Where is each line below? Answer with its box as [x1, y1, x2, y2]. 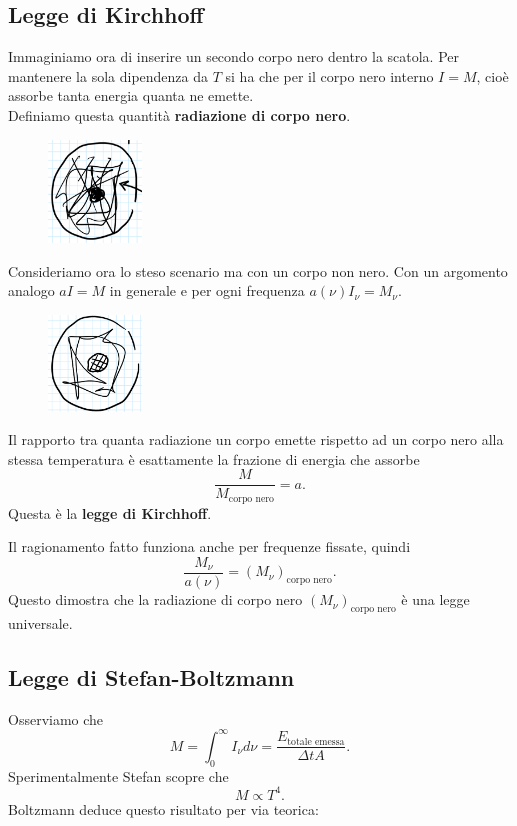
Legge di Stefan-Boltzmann [8, 661, 295, 692]
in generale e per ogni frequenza [109, 280, 305, 301]
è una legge [401, 589, 470, 610]
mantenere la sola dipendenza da [8, 65, 209, 86]
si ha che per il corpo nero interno [225, 65, 434, 86]
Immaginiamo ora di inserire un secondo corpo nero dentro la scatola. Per [8, 46, 460, 67]
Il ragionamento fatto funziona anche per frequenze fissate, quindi [8, 536, 411, 557]
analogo [8, 280, 55, 301]
